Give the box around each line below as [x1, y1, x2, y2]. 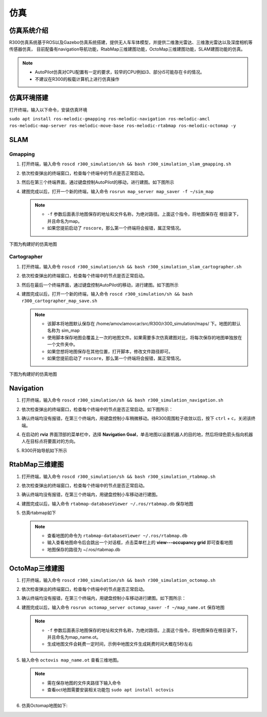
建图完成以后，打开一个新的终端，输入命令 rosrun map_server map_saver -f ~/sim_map [21, 188, 214, 194]
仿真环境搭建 [9, 94, 48, 102]
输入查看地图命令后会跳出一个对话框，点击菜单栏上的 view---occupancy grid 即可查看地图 [47, 540, 233, 546]
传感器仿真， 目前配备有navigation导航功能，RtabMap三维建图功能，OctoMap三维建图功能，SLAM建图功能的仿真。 [9, 46, 246, 52]
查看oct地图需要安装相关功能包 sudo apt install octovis [47, 686, 174, 693]
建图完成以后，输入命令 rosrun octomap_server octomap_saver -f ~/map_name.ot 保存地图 [21, 604, 225, 610]
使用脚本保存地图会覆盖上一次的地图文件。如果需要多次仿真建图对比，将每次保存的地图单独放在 [47, 334, 242, 340]
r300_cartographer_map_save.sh [21, 298, 97, 304]
